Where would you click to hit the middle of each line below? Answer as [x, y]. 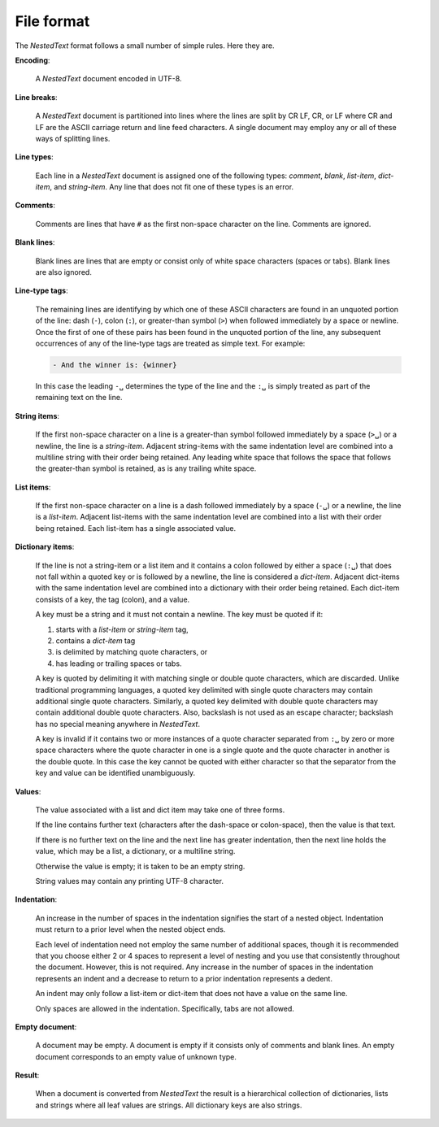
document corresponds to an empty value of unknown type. [136, 1056]
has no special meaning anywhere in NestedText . [118, 724]
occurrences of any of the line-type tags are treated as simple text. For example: [170, 343]
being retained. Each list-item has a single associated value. [135, 528]
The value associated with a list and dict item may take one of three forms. [160, 810]
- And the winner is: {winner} [115, 365]
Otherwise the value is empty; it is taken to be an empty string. [140, 866]
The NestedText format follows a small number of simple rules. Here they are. [145, 46]
